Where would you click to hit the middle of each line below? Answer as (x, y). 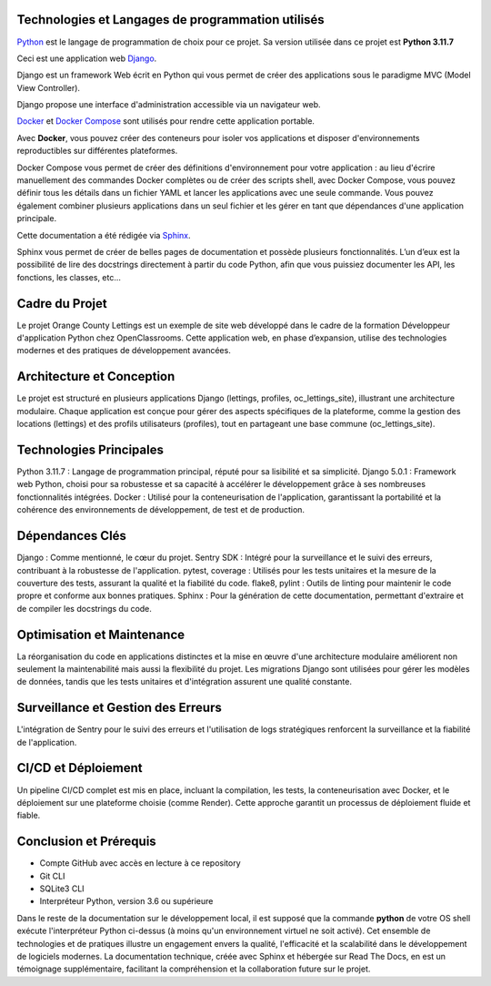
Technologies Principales (90, 449)
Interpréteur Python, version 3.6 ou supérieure (126, 901)
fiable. (29, 816)
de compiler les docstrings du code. (84, 608)
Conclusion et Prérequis (86, 842)
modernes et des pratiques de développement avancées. (124, 351)
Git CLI (52, 876)
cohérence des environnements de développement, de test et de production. (160, 510)
